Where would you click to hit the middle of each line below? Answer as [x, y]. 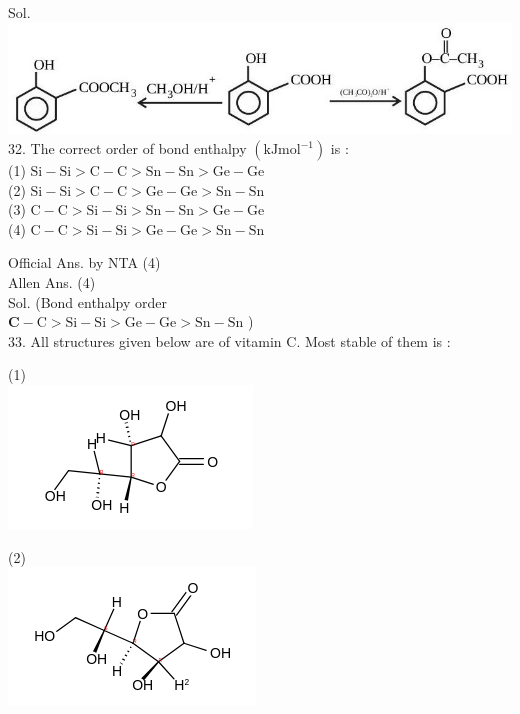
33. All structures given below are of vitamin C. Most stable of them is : [229, 340]
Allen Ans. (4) [52, 282]
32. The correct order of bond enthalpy [127, 148]
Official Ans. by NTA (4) [84, 262]
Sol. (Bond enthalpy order [87, 301]
